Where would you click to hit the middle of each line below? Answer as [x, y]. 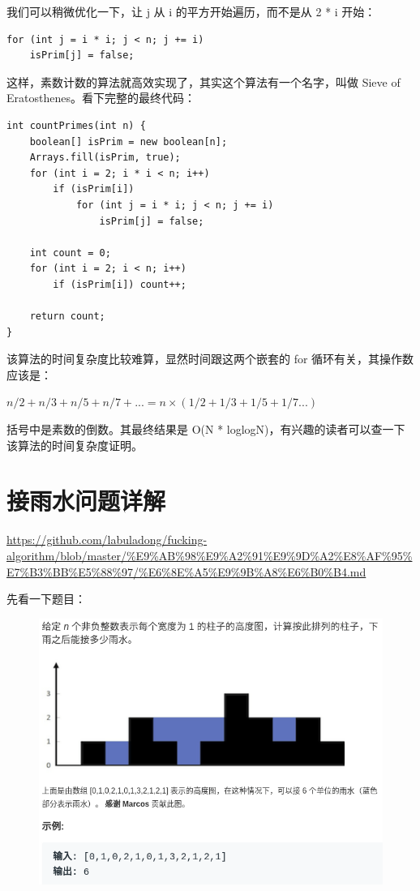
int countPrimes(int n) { [76, 125]
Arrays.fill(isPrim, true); [105, 158]
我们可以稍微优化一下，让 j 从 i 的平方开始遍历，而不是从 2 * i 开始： [191, 11]
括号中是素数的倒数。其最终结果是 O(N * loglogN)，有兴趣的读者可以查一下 [206, 429]
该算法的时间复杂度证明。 [75, 445]
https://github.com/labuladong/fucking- [107, 540]
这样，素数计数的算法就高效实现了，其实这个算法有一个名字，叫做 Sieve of [204, 81]
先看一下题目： [46, 599]
